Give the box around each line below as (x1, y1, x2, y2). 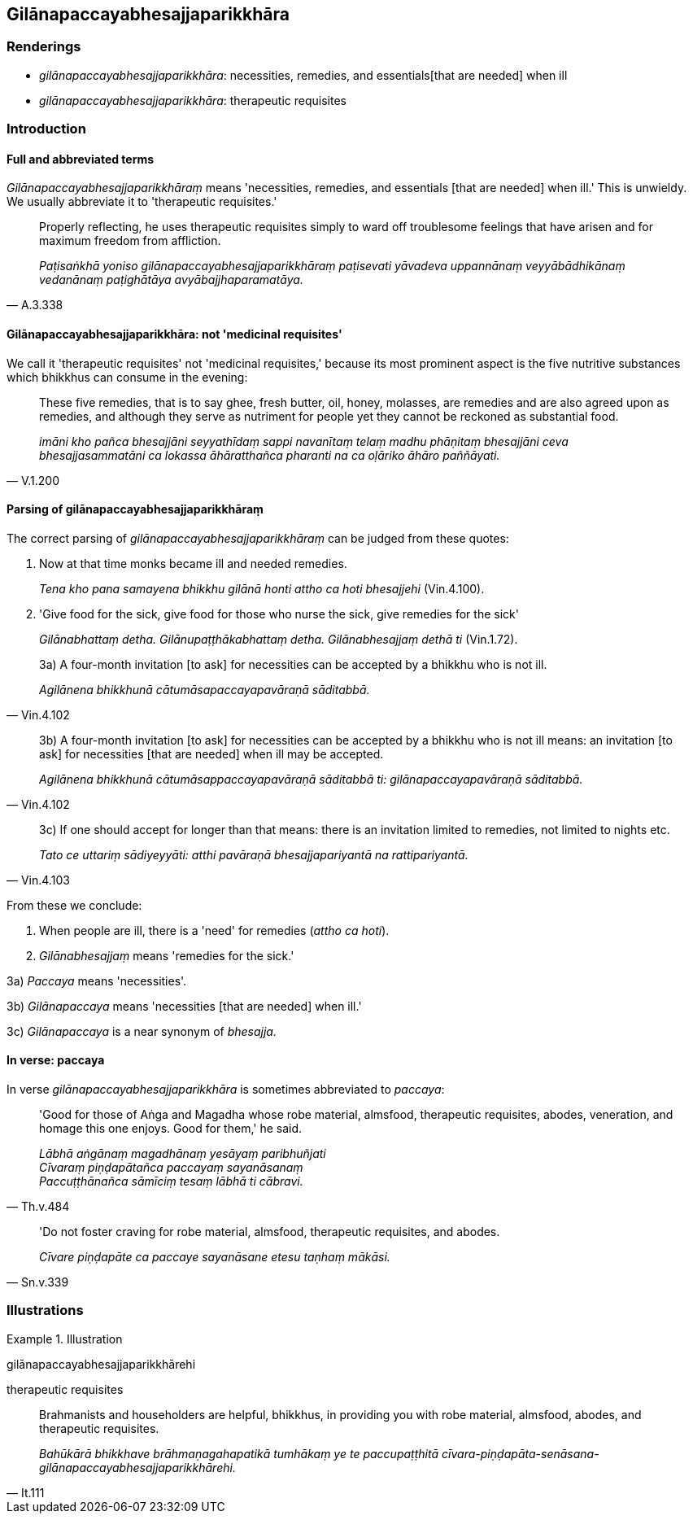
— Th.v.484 (7, 1199, 70, 1214)
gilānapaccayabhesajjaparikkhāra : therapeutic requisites (39, 93, 346, 107)
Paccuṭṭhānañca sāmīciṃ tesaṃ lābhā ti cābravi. (39, 1174, 303, 1189)
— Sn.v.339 (7, 1275, 69, 1290)
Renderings (7, 38, 81, 55)
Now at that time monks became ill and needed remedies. (39, 556, 347, 570)
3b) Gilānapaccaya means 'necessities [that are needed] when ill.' (7, 998, 362, 1013)
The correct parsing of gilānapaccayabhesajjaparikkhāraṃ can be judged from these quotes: (7, 531, 509, 545)
